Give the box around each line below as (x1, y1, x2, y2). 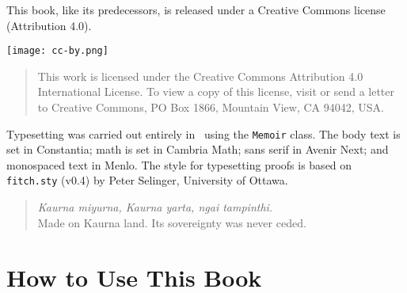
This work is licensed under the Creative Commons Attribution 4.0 (37, 67, 363, 84)
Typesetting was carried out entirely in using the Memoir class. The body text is (6, 125, 401, 142)
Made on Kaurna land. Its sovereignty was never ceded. (37, 214, 306, 230)
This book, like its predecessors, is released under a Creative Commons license (6, 2, 386, 17)
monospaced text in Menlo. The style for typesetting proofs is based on (6, 156, 352, 173)
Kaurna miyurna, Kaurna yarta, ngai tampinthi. (37, 199, 273, 215)
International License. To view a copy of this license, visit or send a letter (37, 83, 395, 100)
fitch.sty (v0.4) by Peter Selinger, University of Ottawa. (6, 172, 288, 188)
